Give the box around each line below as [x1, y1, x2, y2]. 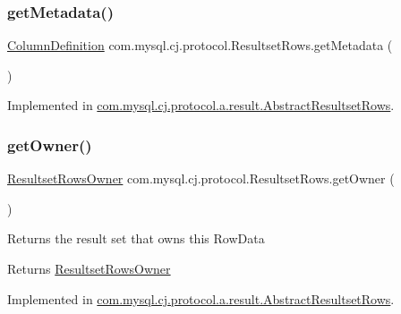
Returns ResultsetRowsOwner [7, 259, 171, 277]
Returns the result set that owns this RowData [7, 229, 265, 248]
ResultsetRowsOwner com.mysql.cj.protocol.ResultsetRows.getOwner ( [7, 169, 395, 188]
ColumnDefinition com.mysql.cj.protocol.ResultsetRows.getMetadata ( [7, 36, 393, 55]
